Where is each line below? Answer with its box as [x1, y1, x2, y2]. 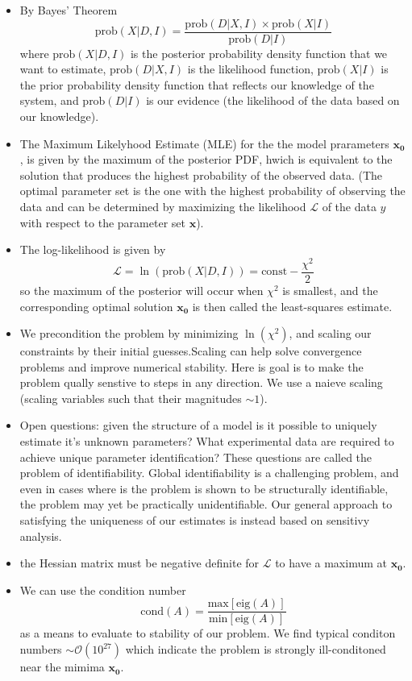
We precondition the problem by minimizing [19, 325, 239, 342]
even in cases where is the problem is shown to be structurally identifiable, [19, 480, 389, 496]
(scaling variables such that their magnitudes [19, 389, 242, 406]
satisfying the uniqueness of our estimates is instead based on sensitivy [19, 512, 370, 529]
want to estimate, [19, 60, 106, 77]
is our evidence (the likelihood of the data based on [146, 92, 400, 109]
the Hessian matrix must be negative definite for [19, 554, 260, 571]
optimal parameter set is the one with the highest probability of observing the [19, 182, 406, 199]
